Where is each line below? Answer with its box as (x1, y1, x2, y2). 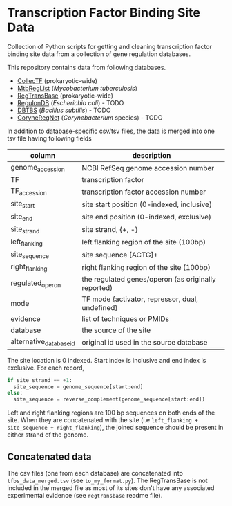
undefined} (81, 303, 118, 313)
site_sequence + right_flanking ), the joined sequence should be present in (7, 424, 224, 432)
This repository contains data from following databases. (7, 63, 166, 71)
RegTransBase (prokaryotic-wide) (17, 91, 114, 100)
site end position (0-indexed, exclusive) (81, 213, 212, 222)
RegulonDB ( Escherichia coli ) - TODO (17, 98, 124, 107)
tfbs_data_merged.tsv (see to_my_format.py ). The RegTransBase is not (7, 476, 209, 485)
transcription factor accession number (81, 187, 206, 197)
